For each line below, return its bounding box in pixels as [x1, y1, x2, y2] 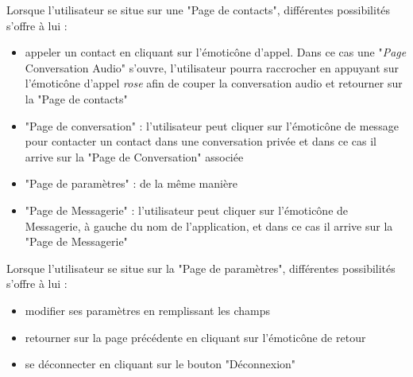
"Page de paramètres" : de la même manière [25, 175, 237, 192]
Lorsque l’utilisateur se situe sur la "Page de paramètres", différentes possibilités [6, 259, 396, 276]
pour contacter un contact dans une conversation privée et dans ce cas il [25, 133, 376, 150]
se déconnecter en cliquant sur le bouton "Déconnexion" [25, 356, 296, 372]
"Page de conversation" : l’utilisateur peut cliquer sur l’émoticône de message [25, 117, 399, 134]
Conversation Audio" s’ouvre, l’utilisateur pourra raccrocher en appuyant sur [25, 59, 399, 76]
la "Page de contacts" [25, 90, 128, 107]
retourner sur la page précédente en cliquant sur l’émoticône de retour [25, 328, 366, 345]
